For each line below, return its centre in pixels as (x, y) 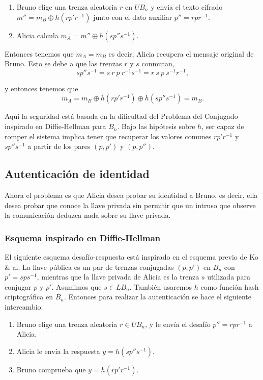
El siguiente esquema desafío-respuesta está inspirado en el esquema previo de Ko (131, 257)
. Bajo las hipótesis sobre (156, 126)
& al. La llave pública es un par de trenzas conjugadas (89, 267)
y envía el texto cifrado (187, 7)
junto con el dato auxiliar (133, 17)
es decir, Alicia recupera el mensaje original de (181, 53)
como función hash (230, 286)
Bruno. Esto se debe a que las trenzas (63, 64)
